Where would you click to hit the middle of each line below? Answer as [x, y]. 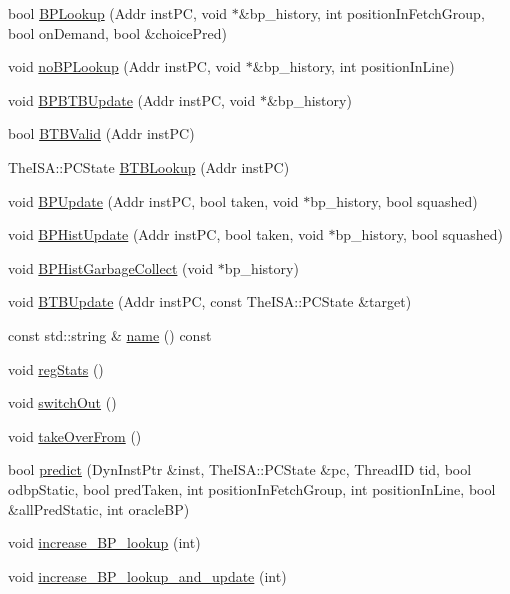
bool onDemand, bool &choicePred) [118, 32]
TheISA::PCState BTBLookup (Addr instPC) [149, 166]
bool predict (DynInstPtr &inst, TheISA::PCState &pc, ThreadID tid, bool [240, 469]
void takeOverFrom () [75, 435]
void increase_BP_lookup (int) [104, 542]
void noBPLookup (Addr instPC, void [125, 66]
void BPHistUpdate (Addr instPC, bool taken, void [166, 234]
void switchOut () [62, 402]
